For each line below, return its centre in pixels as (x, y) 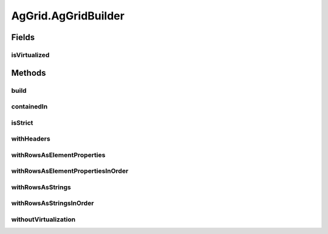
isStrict (22, 122)
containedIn (29, 107)
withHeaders (31, 139)
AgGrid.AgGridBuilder (68, 16)
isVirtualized (30, 55)
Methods (29, 73)
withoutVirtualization (43, 219)
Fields (23, 37)
